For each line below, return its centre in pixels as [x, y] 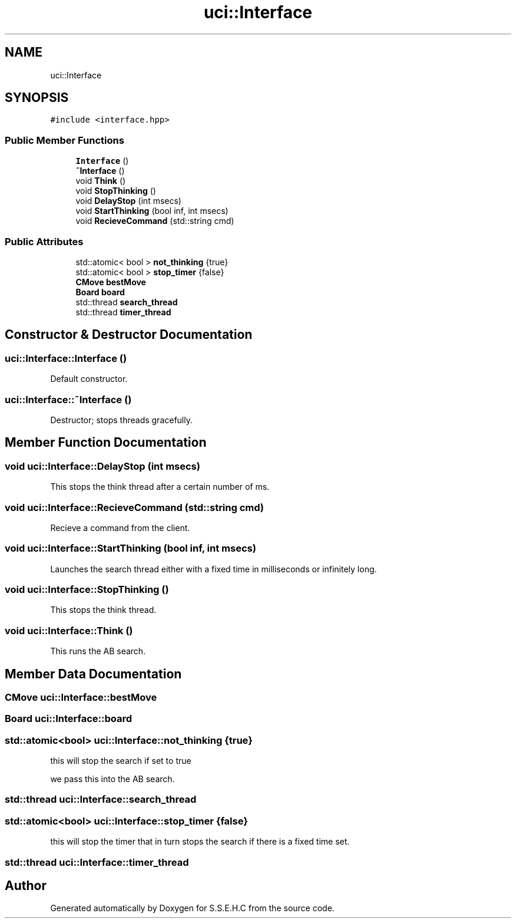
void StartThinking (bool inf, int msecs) [152, 211]
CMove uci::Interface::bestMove [81, 697]
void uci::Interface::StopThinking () [87, 589]
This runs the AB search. [98, 651]
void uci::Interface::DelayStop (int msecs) [102, 466]
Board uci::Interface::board [69, 719]
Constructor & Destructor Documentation [129, 335]
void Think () [101, 181]
